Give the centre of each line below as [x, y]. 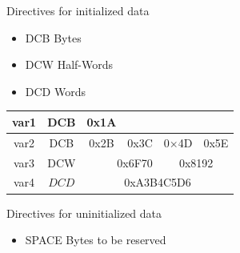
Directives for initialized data [78, 10]
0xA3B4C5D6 [158, 182]
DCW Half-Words [69, 64]
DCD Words [55, 91]
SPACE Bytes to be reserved [96, 240]
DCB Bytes [53, 37]
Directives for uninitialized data [84, 213]
